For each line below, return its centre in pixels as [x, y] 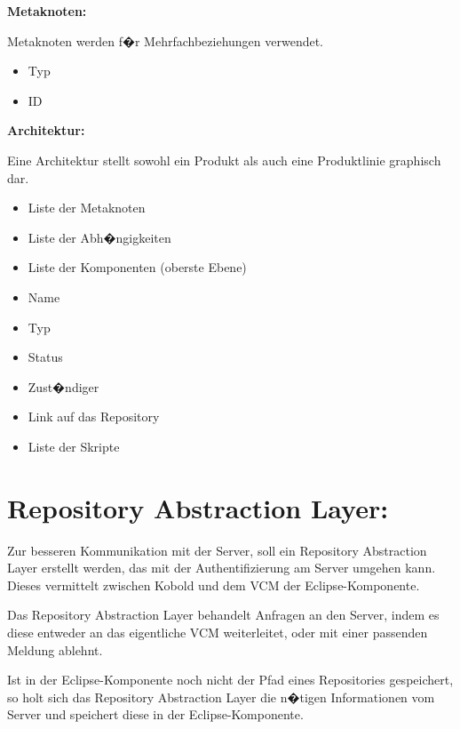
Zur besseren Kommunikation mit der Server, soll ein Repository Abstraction [217, 550]
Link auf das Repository [94, 417]
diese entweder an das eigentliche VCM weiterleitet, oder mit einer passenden [218, 632]
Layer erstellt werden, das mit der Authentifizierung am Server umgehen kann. [222, 568]
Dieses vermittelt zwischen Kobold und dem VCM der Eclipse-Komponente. [214, 585]
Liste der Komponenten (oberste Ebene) [137, 267]
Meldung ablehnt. [55, 649]
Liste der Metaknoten [87, 208]
